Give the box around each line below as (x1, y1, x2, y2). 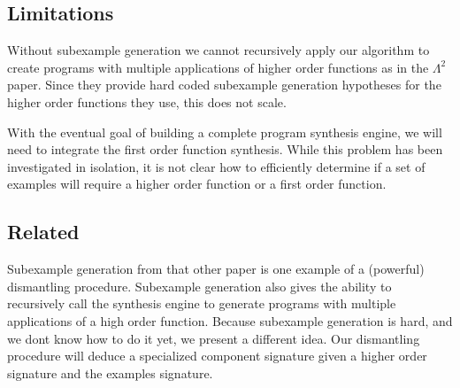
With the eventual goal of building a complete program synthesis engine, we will (7, 122, 442, 141)
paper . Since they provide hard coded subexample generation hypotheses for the (7, 75, 441, 94)
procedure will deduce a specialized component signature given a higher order (7, 346, 427, 365)
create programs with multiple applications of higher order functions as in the (7, 58, 429, 76)
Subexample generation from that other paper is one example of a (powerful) (7, 260, 425, 278)
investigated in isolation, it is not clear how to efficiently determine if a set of (7, 157, 425, 175)
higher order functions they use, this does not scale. (7, 92, 287, 111)
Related (7, 218, 80, 245)
